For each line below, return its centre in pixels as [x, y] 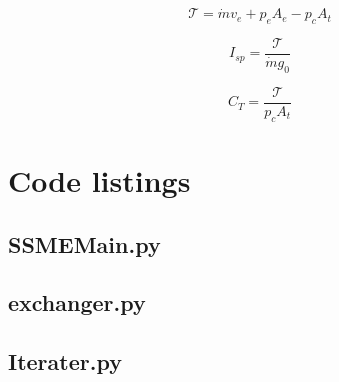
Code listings [99, 179]
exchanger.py [77, 302]
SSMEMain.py [84, 243]
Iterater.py [65, 361]
